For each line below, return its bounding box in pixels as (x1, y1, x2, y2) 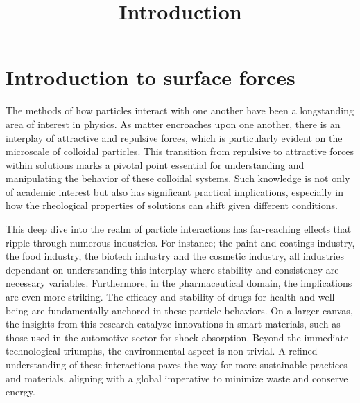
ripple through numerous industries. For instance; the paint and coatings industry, (6, 235, 355, 249)
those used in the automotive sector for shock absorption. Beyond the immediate (6, 330, 349, 344)
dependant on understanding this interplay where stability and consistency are (6, 262, 339, 276)
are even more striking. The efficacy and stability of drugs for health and (6, 289, 316, 304)
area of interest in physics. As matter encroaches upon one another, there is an (6, 116, 341, 131)
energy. (6, 384, 35, 399)
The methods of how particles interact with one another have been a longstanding (6, 103, 354, 118)
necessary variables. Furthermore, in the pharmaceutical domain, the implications (6, 276, 352, 290)
